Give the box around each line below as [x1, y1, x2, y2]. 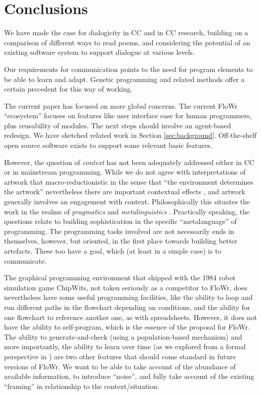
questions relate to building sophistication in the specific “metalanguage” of [4, 216, 237, 226]
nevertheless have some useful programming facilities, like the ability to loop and [4, 292, 253, 302]
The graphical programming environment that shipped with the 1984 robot [4, 272, 236, 283]
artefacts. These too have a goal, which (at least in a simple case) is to [4, 246, 222, 256]
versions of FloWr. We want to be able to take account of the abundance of [4, 361, 236, 371]
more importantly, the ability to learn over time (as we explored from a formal [4, 341, 246, 352]
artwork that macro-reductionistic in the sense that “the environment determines [4, 176, 253, 187]
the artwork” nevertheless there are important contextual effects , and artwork [4, 186, 245, 197]
